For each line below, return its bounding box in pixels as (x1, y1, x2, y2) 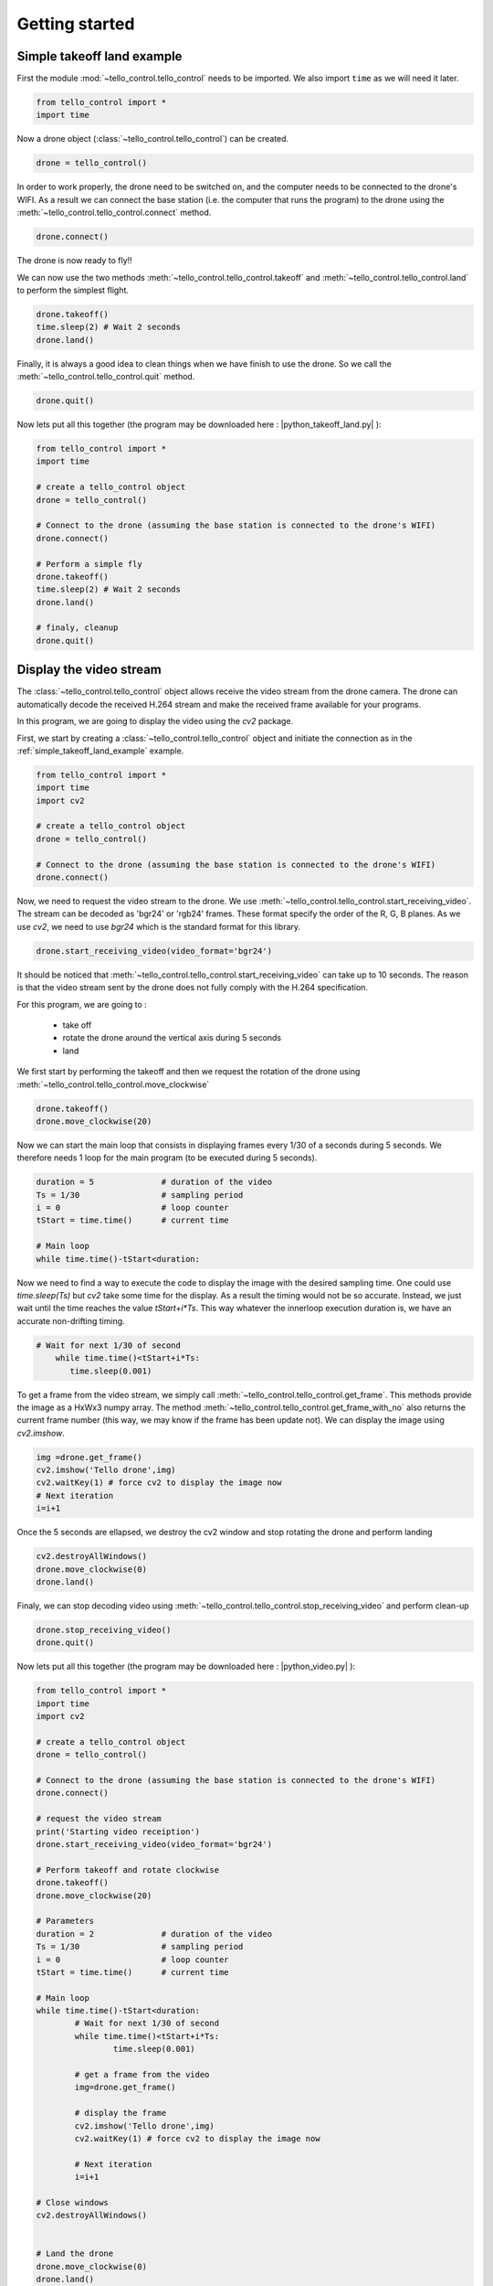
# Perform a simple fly (36, 559, 143, 569)
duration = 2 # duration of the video (36, 1928, 273, 1939)
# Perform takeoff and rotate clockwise (36, 1864, 219, 1875)
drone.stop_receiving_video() (36, 1624, 172, 1635)
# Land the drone (36, 2249, 114, 2259)
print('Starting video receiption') (36, 1826, 201, 1837)
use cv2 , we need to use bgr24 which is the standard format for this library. (16, 921, 301, 932)
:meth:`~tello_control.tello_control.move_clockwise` (16, 1079, 210, 1090)
